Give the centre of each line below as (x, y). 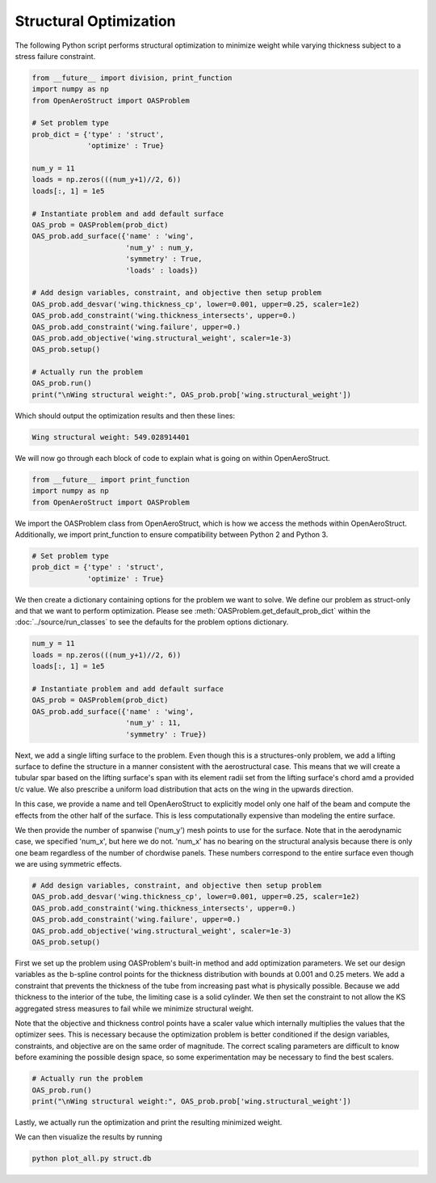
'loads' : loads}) (162, 270)
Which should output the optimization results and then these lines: (125, 416)
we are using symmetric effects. (69, 864)
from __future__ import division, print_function (132, 78)
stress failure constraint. (55, 56)
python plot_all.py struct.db (92, 1159)
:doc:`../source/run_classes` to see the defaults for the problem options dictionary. (152, 622)
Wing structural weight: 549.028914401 (111, 437)
